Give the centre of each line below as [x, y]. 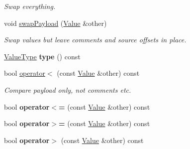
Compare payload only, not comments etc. [68, 89]
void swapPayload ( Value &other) [55, 23]
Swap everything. [30, 6]
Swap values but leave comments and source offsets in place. [95, 40]
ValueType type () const [42, 56]
